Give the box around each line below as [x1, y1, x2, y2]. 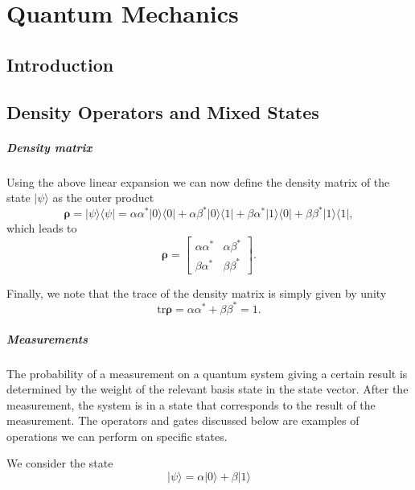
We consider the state [6, 455, 113, 471]
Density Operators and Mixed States [6, 99, 319, 124]
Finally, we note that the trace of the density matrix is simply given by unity [6, 284, 387, 301]
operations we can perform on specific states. [6, 427, 228, 444]
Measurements [6, 330, 88, 347]
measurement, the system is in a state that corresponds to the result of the [6, 396, 376, 413]
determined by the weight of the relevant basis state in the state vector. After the [6, 381, 409, 397]
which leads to [6, 220, 77, 237]
